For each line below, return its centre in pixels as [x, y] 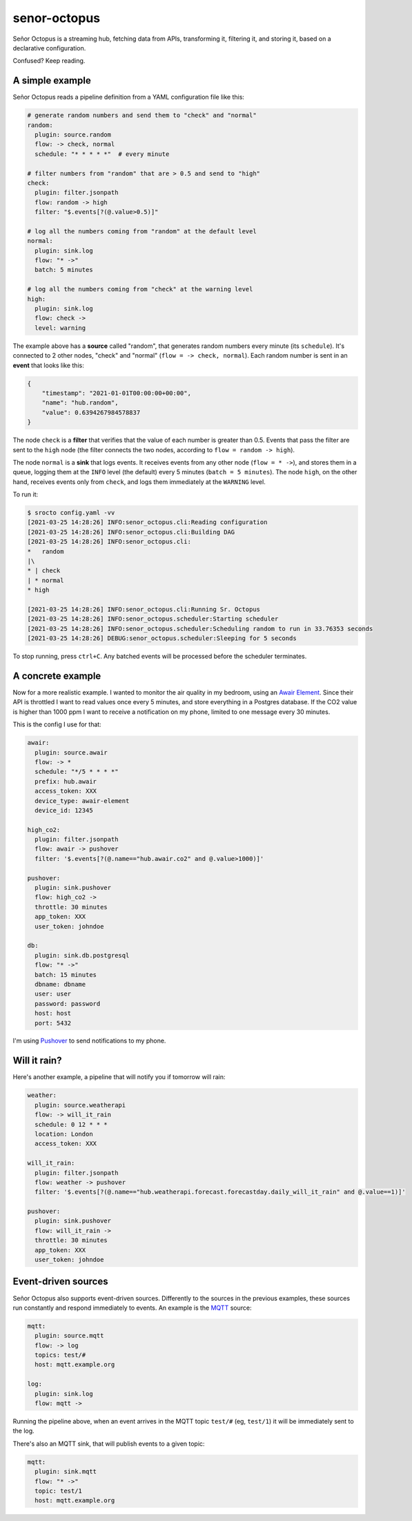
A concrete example [57, 676]
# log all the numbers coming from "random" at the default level [142, 231]
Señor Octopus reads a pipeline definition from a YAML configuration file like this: [129, 97]
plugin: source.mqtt [69, 1336]
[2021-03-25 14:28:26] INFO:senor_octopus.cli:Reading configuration [147, 522]
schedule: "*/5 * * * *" [77, 772]
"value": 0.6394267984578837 [91, 412]
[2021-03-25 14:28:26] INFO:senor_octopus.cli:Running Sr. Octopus [144, 609]
